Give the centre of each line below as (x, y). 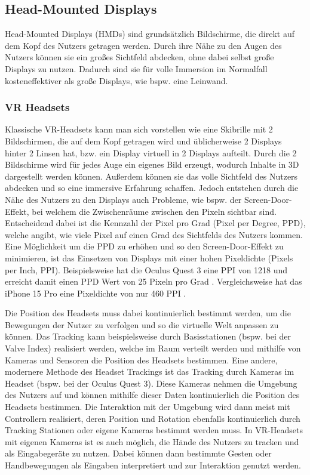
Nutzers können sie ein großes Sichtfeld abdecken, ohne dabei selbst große (139, 57)
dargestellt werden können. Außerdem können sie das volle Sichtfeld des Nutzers (151, 176)
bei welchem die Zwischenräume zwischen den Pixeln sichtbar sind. (154, 211)
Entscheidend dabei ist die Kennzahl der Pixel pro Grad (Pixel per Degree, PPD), (155, 223)
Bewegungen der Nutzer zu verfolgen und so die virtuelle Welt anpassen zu (142, 324)
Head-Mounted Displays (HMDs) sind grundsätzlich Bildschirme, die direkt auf (150, 34)
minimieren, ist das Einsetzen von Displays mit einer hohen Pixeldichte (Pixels (149, 257)
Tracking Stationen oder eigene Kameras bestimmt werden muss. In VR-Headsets (154, 430)
